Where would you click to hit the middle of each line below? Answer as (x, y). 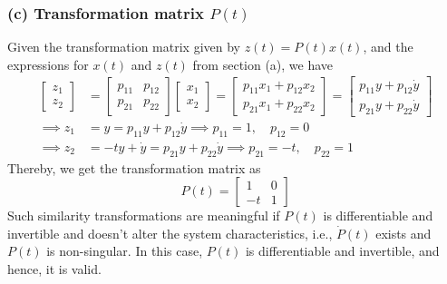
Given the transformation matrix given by (124, 47)
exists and (403, 233)
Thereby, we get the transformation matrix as (134, 167)
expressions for (48, 64)
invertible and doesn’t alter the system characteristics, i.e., (170, 233)
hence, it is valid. (54, 269)
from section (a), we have (263, 64)
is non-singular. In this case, (125, 251)
